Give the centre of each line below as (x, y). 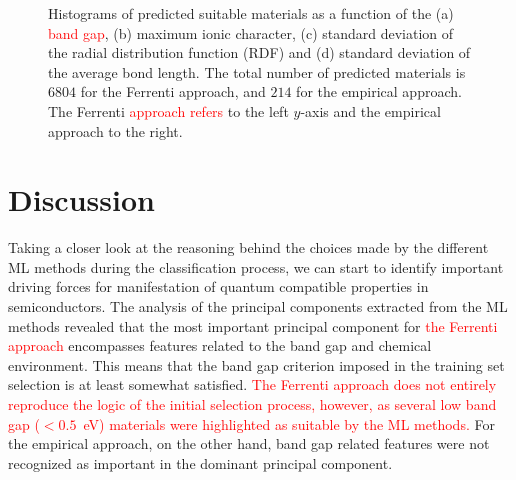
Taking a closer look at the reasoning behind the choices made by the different (248, 247)
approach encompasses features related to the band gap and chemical (220, 345)
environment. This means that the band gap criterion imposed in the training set (256, 364)
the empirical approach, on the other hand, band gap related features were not (249, 443)
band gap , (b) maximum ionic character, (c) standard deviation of (251, 32)
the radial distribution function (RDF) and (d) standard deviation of (259, 52)
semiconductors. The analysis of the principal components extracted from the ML (258, 306)
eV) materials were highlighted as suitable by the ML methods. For (289, 423)
